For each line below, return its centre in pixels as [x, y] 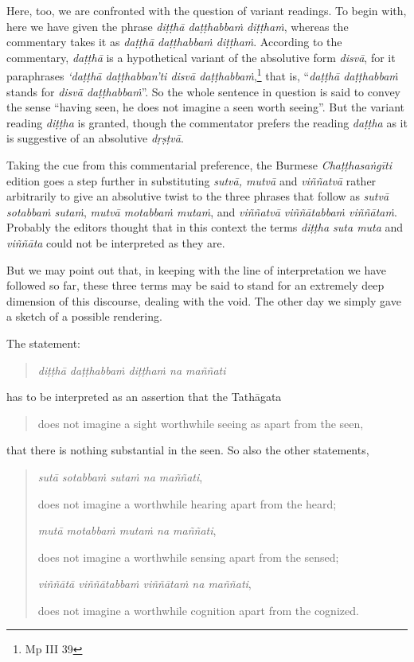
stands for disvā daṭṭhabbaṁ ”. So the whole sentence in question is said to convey [203, 91]
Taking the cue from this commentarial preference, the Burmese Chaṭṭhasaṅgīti [199, 165]
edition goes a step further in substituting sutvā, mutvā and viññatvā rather [191, 180]
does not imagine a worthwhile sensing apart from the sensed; [188, 557]
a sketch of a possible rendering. [84, 316]
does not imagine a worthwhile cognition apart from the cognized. [198, 610]
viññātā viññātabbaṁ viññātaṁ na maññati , [145, 584]
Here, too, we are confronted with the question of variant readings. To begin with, [207, 10]
